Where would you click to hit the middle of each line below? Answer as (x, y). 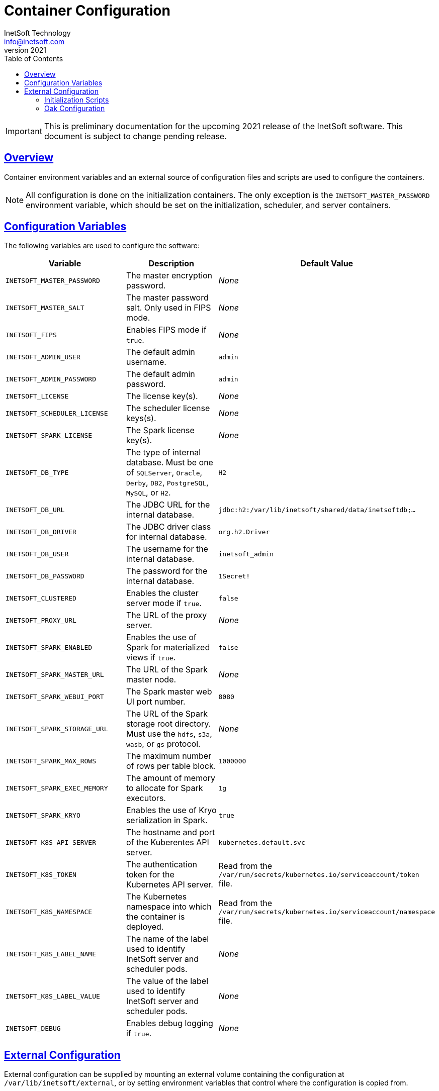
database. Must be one (169, 463)
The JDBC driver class (168, 527)
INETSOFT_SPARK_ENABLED (49, 647)
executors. (146, 798)
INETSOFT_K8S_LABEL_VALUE (53, 996)
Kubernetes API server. (169, 885)
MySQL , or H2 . (148, 493)
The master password (167, 298)
